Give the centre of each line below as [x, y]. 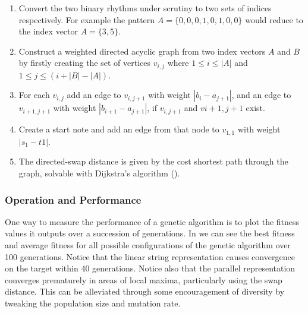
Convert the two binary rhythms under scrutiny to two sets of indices [145, 8]
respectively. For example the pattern [87, 19]
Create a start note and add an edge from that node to [119, 129]
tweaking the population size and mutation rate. [93, 303]
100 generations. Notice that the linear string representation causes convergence [150, 256]
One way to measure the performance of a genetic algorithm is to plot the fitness [152, 221]
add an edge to [94, 95]
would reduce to [274, 19]
